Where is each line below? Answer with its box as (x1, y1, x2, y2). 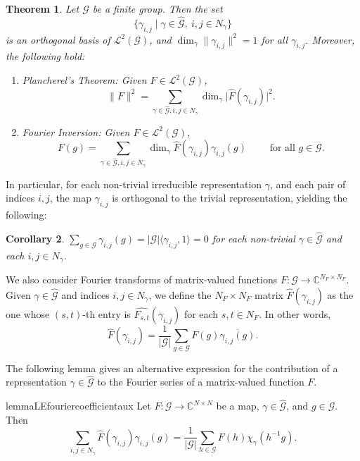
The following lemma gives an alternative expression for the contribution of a (6, 360, 338, 375)
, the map (49, 190, 91, 205)
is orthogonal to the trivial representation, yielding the (112, 190, 347, 205)
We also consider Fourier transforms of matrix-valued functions (6, 272, 278, 287)
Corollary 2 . (6, 230, 65, 245)
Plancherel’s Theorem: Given (22, 73, 147, 87)
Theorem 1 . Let (6, 1, 79, 16)
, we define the (148, 287, 212, 302)
